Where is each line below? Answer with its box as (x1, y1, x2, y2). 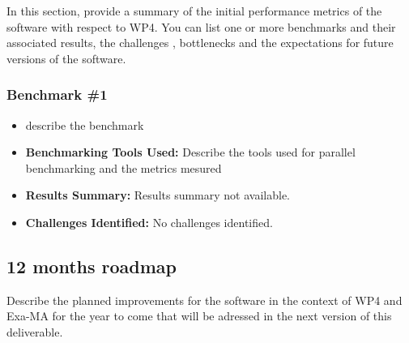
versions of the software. (6, 49, 126, 66)
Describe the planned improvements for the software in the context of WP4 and (6, 291, 403, 308)
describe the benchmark (25, 116, 144, 133)
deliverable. (6, 323, 63, 340)
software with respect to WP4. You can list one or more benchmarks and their (6, 18, 396, 35)
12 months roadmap (6, 253, 177, 278)
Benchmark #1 (6, 84, 108, 105)
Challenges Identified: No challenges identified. (25, 213, 273, 230)
